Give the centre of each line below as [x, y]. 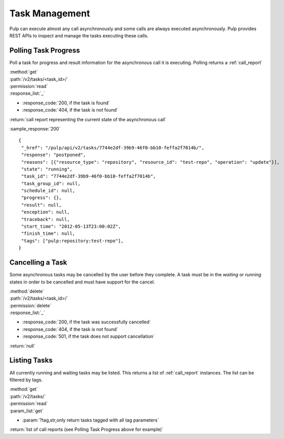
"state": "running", [47, 169]
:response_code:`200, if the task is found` [66, 103]
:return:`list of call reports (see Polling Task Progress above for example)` [86, 429]
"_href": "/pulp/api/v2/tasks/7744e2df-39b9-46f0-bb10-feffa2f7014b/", [113, 148]
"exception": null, [45, 212]
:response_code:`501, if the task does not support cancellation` [89, 336]
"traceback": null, [45, 219]
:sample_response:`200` [35, 128]
